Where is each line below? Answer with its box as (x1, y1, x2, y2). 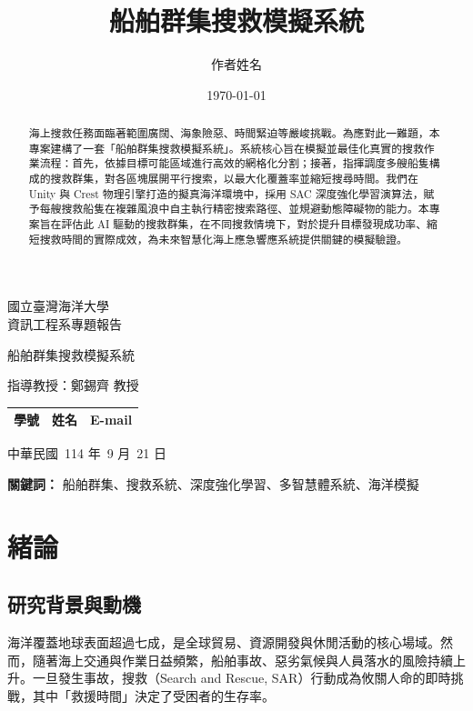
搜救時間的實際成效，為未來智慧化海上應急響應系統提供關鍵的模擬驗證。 (39, 231, 408, 246)
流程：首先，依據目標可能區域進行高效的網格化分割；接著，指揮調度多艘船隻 (39, 155, 429, 171)
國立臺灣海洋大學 (7, 296, 109, 315)
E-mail (90, 410, 133, 429)
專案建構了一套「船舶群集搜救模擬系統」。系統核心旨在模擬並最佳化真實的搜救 (28, 140, 424, 155)
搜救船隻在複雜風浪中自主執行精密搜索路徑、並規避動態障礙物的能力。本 (61, 201, 429, 216)
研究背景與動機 (7, 590, 141, 618)
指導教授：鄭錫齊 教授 (7, 376, 139, 395)
